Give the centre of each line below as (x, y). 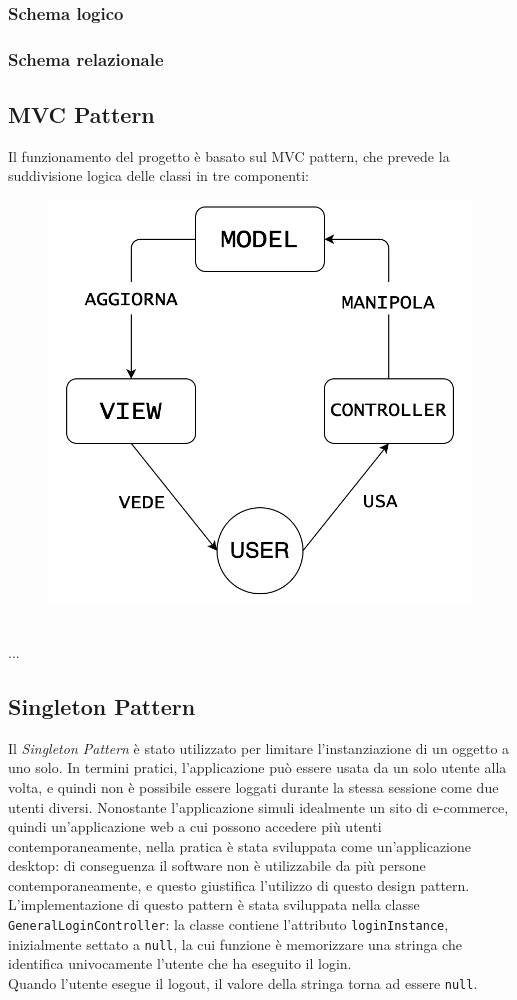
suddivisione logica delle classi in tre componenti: (158, 175)
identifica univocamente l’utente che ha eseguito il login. (180, 963)
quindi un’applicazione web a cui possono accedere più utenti (195, 826)
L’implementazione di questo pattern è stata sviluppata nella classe (214, 904)
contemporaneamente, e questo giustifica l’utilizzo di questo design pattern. (239, 884)
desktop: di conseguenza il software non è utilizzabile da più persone (217, 865)
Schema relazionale (86, 58)
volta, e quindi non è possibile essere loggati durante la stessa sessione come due (253, 786)
